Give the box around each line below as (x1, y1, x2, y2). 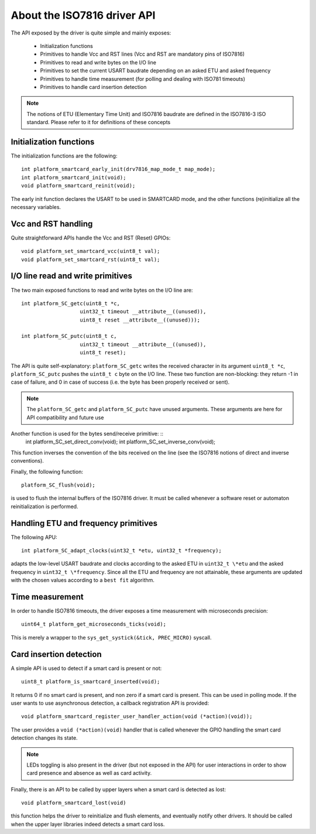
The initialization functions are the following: (11, 152, 118, 159)
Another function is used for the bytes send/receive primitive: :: (11, 430, 164, 437)
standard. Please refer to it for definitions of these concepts (26, 119, 171, 126)
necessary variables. (11, 203, 61, 210)
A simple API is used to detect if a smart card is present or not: (11, 665, 162, 672)
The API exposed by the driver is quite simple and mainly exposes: (11, 29, 171, 36)
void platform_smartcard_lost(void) (21, 799, 126, 806)
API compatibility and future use (26, 413, 104, 421)
